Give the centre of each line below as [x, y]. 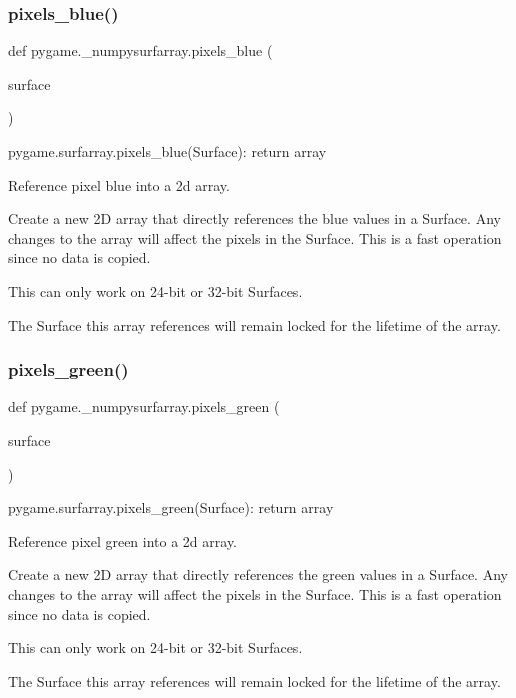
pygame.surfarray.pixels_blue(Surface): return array [167, 151]
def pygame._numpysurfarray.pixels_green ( [144, 406]
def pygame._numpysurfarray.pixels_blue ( [140, 50]
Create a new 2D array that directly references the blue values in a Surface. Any [254, 218]
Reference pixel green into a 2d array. [123, 540]
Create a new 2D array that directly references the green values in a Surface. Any [258, 574]
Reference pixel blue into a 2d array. [119, 184]
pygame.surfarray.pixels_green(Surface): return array [171, 507]
